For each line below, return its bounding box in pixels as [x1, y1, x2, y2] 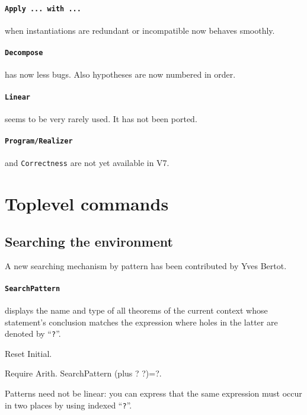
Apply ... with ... [5, 4, 81, 13]
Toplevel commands [5, 191, 169, 216]
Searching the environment [5, 232, 173, 250]
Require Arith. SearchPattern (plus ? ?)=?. [5, 367, 162, 379]
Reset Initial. [5, 347, 52, 359]
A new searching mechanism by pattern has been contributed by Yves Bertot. [5, 260, 287, 272]
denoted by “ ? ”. [5, 327, 61, 340]
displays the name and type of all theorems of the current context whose [5, 304, 268, 316]
